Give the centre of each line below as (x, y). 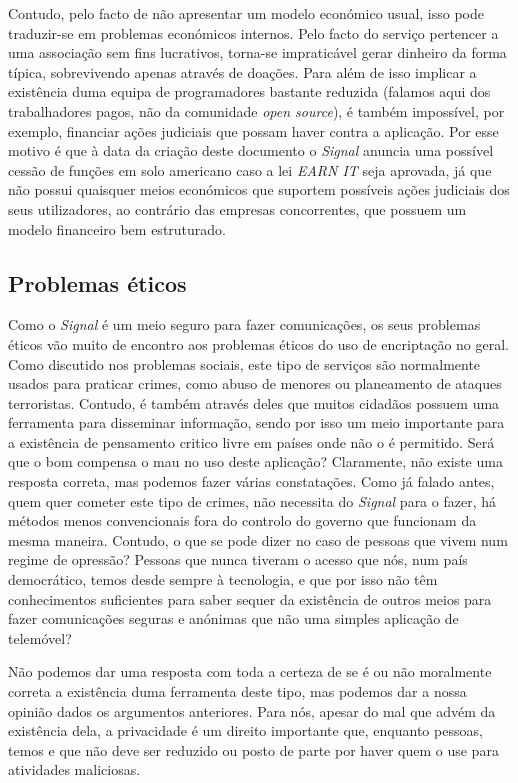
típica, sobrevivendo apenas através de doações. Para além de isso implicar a (242, 71)
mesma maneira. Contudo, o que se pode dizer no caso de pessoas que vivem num (258, 539)
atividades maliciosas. (74, 769)
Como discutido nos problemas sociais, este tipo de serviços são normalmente (244, 363)
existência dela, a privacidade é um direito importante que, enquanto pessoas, (245, 730)
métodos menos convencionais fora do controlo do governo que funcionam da (242, 520)
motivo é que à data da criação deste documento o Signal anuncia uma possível (251, 150)
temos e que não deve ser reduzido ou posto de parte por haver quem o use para (253, 749)
